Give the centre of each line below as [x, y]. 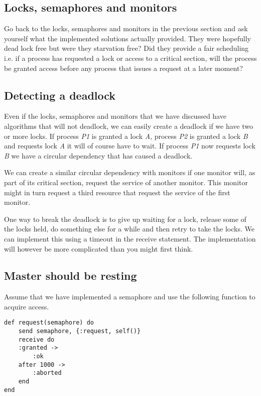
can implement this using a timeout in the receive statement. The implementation [130, 238]
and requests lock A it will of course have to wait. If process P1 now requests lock [130, 146]
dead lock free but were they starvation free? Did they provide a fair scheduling [126, 48]
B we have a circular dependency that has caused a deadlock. [98, 155]
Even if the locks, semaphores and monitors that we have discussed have [115, 116]
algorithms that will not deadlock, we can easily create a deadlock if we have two [129, 126]
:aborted [47, 373]
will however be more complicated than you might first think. [99, 248]
